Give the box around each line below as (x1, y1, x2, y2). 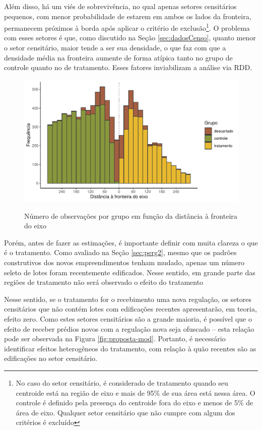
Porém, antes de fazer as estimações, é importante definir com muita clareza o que (4, 237, 258, 248)
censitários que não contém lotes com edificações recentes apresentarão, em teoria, (4, 303, 257, 314)
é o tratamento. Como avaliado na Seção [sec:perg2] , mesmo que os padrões (4, 247, 237, 258)
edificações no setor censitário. (4, 353, 98, 363)
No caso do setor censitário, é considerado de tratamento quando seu (16, 377, 228, 388)
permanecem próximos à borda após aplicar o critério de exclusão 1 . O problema (4, 21, 250, 33)
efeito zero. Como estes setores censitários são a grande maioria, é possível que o (4, 313, 252, 324)
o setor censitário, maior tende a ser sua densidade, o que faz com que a (4, 42, 226, 53)
